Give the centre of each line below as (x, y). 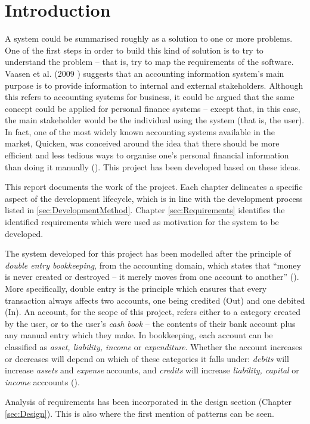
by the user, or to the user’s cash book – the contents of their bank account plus (150, 323)
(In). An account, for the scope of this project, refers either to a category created (153, 312)
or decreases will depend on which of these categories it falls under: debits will (147, 358)
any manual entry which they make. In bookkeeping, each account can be (139, 335)
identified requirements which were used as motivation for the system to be (142, 222)
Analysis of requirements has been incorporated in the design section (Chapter (148, 402)
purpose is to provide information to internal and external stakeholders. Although (154, 85)
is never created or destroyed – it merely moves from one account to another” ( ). (152, 277)
